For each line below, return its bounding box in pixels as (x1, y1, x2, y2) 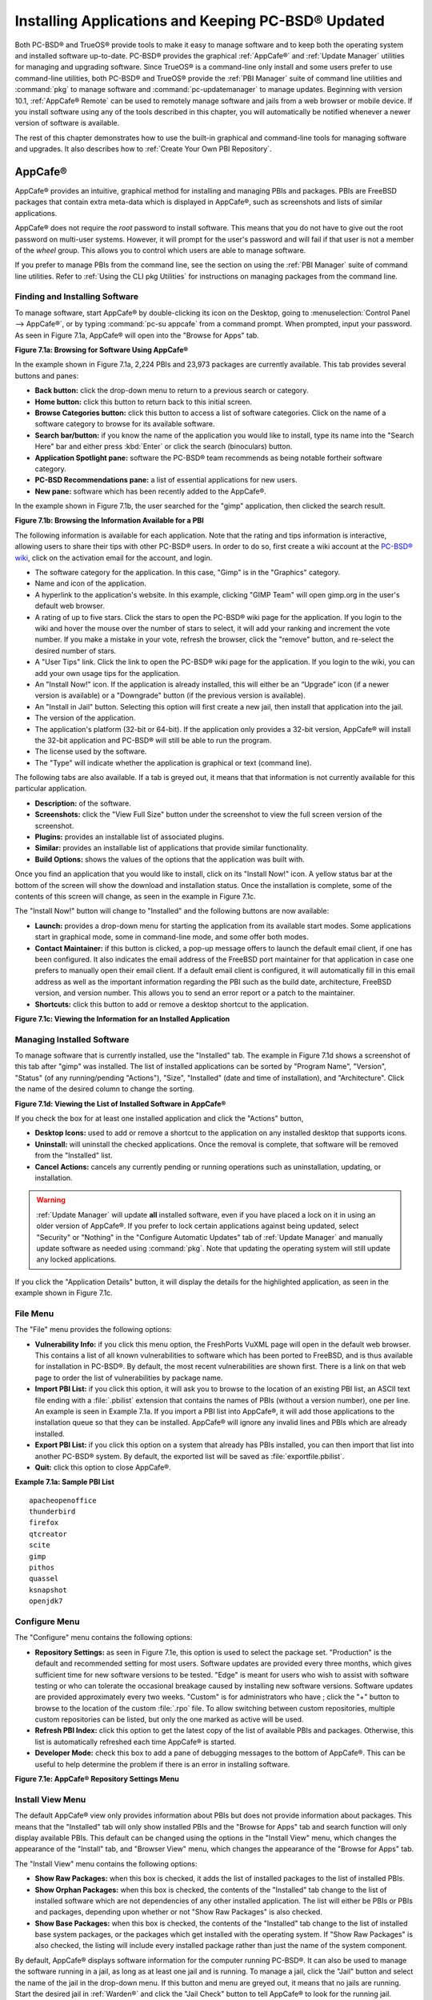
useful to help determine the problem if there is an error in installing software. (34, 1759, 290, 1769)
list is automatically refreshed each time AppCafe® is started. (34, 1737, 237, 1746)
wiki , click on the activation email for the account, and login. (14, 553, 213, 562)
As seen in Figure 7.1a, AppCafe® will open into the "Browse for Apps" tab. (14, 330, 259, 340)
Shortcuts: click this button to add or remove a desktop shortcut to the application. (34, 999, 309, 1009)
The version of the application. (34, 713, 136, 723)
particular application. (14, 784, 87, 794)
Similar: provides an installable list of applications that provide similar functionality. (34, 843, 309, 853)
